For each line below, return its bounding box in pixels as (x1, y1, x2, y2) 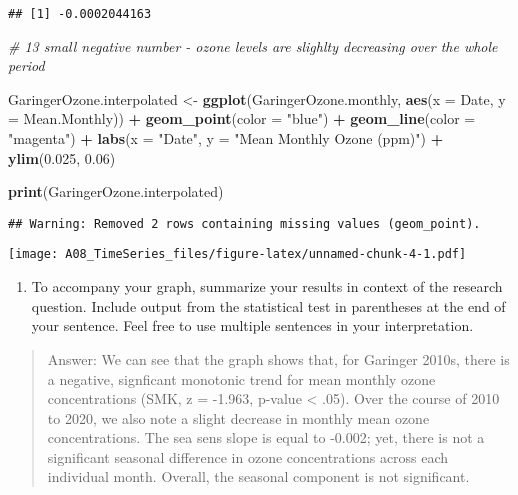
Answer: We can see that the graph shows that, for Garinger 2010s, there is (47, 348, 510, 369)
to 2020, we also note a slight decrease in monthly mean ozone (47, 407, 430, 428)
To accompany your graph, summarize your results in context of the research (31, 276, 503, 297)
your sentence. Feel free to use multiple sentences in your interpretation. (31, 315, 474, 336)
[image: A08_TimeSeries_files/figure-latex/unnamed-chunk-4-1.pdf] (8, 247, 467, 262)
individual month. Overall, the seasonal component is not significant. (47, 466, 470, 487)
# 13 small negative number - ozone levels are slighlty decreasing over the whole (8, 35, 498, 56)
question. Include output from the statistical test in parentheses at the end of (31, 295, 506, 316)
